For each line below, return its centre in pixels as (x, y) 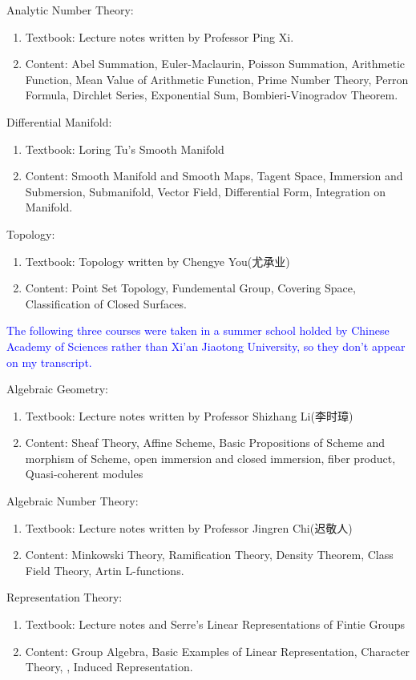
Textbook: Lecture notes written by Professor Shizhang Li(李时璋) (189, 415)
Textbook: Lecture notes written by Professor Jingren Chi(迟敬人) (189, 527)
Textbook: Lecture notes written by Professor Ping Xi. (160, 36)
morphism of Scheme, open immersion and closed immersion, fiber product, (210, 458)
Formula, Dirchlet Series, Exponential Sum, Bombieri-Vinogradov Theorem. (212, 95)
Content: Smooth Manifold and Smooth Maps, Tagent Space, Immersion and (214, 176)
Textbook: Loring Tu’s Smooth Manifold (125, 149)
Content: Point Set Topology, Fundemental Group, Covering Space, (190, 288)
